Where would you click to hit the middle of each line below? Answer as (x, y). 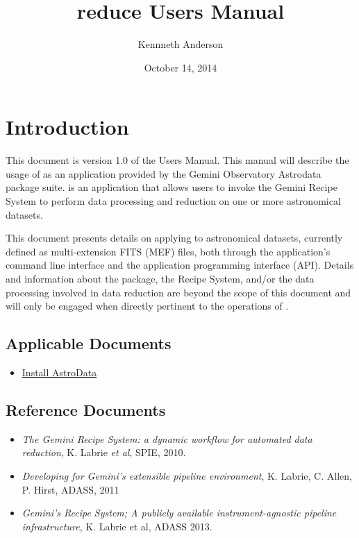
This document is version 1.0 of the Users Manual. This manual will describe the (177, 160)
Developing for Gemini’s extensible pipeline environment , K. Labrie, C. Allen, (187, 475)
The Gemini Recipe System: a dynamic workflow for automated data (167, 438)
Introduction (67, 127)
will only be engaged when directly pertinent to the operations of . (147, 306)
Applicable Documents (89, 343)
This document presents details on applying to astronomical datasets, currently (174, 238)
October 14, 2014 (181, 67)
